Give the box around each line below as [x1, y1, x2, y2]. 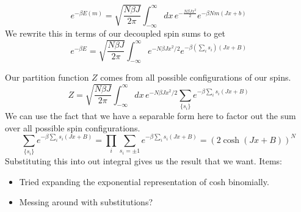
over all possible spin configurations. [5, 121, 140, 134]
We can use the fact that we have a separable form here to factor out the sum [5, 109, 296, 122]
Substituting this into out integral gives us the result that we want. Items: [5, 155, 282, 167]
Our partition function [5, 71, 89, 84]
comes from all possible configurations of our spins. [100, 71, 291, 84]
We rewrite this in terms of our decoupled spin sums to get [5, 27, 226, 40]
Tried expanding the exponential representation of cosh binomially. [19, 175, 269, 188]
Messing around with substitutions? [19, 196, 153, 208]
